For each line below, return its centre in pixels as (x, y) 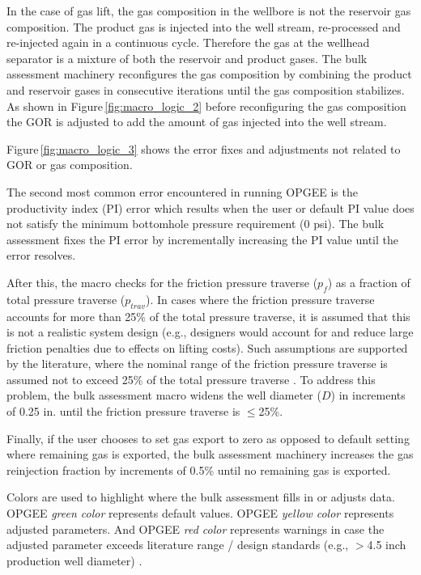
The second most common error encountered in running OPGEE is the (182, 191)
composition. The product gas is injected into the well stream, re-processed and (204, 26)
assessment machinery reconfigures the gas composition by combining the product (209, 74)
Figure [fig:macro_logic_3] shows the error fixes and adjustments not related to (204, 148)
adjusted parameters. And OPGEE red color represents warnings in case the (196, 528)
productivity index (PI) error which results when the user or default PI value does (210, 207)
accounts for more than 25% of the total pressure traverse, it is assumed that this (208, 316)
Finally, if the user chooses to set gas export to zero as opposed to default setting (208, 438)
